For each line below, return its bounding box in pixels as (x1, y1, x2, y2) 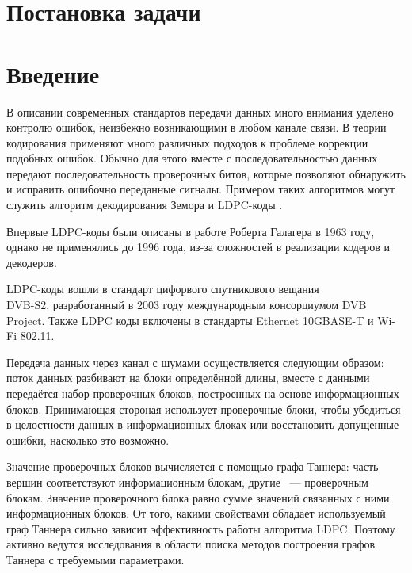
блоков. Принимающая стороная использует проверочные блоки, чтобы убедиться (6, 400, 401, 417)
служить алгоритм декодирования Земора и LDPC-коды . (6, 197, 283, 213)
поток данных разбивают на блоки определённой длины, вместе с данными (6, 369, 370, 386)
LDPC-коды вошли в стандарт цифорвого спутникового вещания (6, 281, 319, 297)
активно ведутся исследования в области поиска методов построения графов (6, 536, 376, 552)
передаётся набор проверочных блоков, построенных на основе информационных (6, 385, 399, 401)
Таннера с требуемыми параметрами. (6, 551, 185, 567)
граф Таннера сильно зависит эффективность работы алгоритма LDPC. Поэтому (6, 520, 395, 537)
